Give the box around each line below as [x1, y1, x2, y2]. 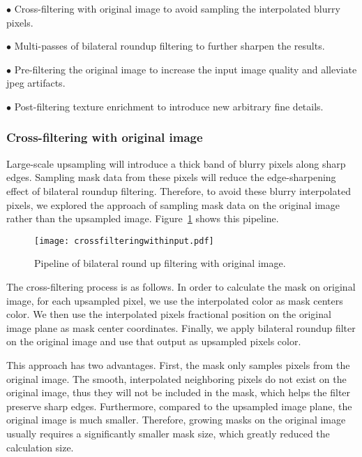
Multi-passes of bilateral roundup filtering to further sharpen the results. [14, 38, 325, 53]
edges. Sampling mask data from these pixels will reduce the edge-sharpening [6, 170, 336, 184]
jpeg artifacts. [6, 75, 66, 90]
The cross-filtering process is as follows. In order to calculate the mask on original [6, 280, 356, 293]
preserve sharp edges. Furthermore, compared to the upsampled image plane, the [6, 398, 352, 413]
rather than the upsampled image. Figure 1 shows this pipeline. [6, 211, 279, 226]
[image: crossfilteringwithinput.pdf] [34, 235, 214, 246]
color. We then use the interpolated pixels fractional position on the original [6, 307, 331, 321]
